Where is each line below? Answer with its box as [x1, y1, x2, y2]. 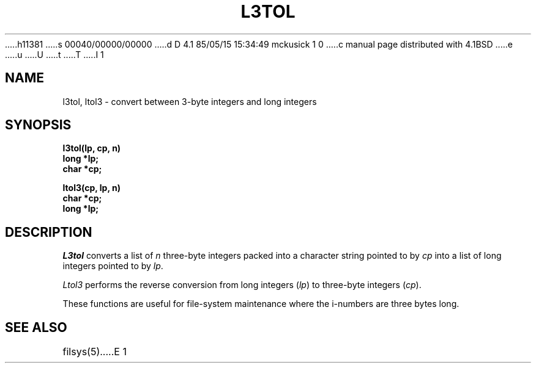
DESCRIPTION [5, 224, 92, 240]
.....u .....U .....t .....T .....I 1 [5, 49, 104, 60]
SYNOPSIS [5, 117, 72, 133]
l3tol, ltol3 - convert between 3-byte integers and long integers [62, 96, 317, 107]
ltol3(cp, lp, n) [62, 182, 121, 193]
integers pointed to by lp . [62, 261, 163, 272]
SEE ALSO [5, 319, 67, 335]
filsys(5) [62, 345, 100, 358]
